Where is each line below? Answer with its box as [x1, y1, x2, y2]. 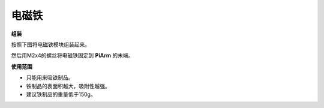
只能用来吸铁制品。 [26, 74, 74, 81]
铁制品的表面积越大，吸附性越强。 [26, 82, 110, 89]
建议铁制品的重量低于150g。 [26, 91, 96, 98]
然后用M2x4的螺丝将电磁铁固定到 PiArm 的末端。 [11, 52, 134, 59]
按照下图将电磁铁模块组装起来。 [11, 41, 90, 48]
